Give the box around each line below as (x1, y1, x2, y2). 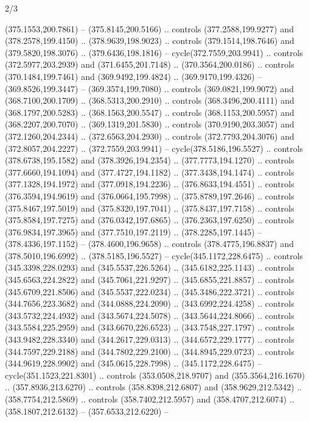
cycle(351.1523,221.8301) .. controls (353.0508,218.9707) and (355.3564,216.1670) (5, 368, 305, 381)
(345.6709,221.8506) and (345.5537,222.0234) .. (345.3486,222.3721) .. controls (5, 285, 294, 298)
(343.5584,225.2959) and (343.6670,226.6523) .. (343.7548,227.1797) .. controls (5, 321, 294, 334)
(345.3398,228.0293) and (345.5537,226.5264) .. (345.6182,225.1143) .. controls (5, 261, 294, 274)
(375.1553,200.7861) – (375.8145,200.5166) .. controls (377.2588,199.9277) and (5, 22, 294, 35)
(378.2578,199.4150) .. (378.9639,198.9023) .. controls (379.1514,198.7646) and (5, 34, 294, 47)
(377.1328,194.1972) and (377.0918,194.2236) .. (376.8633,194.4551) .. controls (5, 177, 294, 190)
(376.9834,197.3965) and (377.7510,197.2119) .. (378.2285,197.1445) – (5, 225, 262, 238)
